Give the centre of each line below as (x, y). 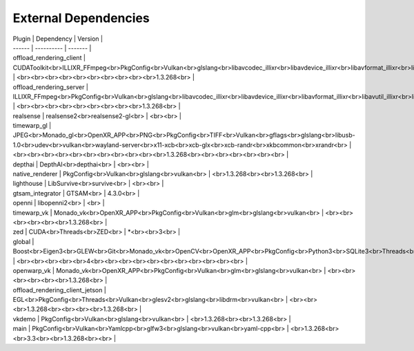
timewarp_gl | (32, 126)
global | (23, 241)
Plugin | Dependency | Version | (58, 39)
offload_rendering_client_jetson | (59, 290)
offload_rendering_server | (51, 87)
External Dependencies (81, 18)
